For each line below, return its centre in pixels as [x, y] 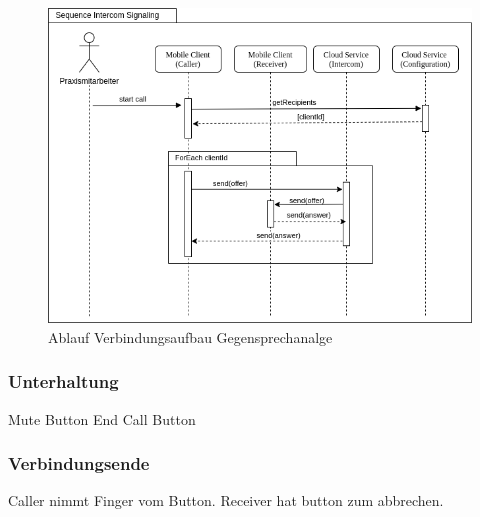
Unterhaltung [63, 381]
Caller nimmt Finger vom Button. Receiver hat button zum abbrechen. [226, 500]
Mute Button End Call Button [102, 418]
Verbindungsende [79, 463]
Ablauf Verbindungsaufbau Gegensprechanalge [190, 336]
